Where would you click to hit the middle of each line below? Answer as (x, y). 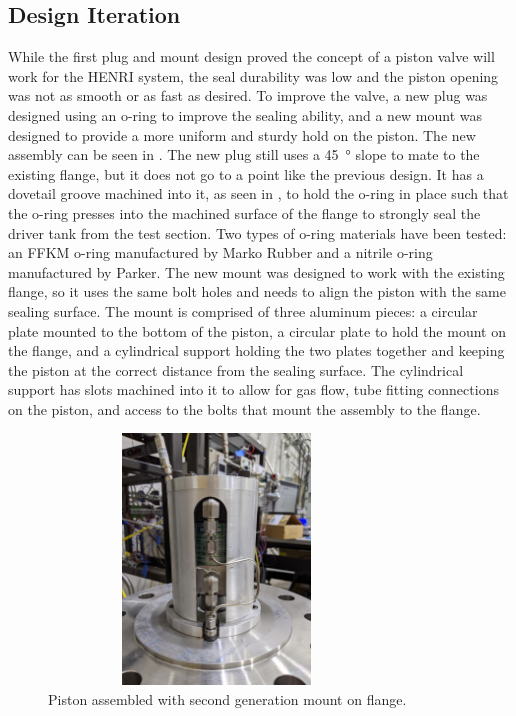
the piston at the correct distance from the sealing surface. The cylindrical (236, 369)
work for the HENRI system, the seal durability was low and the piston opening (253, 75)
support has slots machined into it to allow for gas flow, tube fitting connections (253, 389)
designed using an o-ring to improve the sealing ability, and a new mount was (245, 114)
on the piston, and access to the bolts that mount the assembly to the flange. (244, 408)
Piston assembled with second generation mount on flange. (227, 699)
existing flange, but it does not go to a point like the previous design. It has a (246, 173)
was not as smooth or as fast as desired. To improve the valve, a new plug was (248, 95)
